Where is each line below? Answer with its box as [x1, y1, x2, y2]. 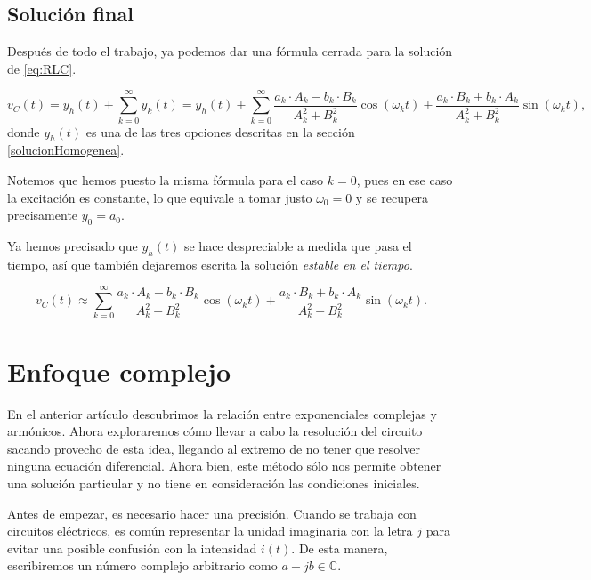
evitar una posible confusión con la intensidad [7, 538, 257, 557]
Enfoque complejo [7, 352, 231, 389]
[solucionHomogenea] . [7, 141, 125, 159]
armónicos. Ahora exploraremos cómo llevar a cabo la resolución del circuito [7, 422, 423, 440]
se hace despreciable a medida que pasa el [183, 236, 412, 254]
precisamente [7, 205, 78, 224]
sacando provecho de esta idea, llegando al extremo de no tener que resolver [7, 439, 420, 457]
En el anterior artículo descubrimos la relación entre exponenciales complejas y [7, 404, 437, 423]
